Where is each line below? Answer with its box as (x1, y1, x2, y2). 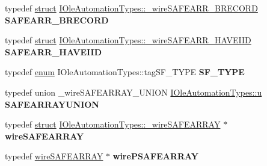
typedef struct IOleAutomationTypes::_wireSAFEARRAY (5, 118, 221, 131)
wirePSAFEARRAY (112, 150, 199, 162)
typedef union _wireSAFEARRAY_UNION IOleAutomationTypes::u (5, 85, 262, 98)
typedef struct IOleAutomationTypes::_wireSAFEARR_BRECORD (5, 2, 258, 14)
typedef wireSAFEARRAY (5, 150, 103, 162)
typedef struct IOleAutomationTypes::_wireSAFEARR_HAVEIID (5, 34, 251, 46)
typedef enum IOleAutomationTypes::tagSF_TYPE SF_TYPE (5, 66, 245, 78)
